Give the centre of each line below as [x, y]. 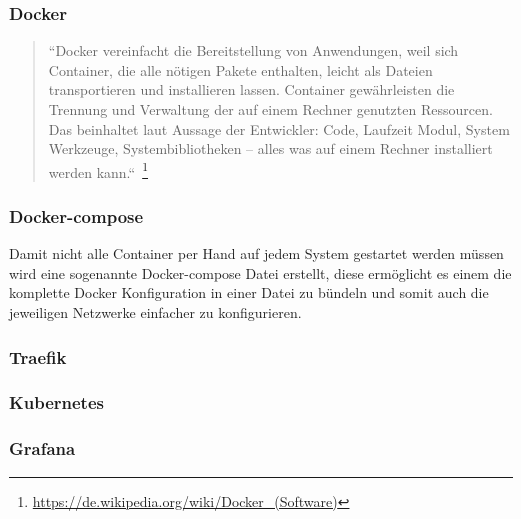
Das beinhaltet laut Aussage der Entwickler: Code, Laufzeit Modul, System [279, 128]
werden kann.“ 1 [98, 170]
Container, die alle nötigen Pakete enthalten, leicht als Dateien [240, 69]
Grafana [42, 448]
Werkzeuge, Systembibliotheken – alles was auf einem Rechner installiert [270, 148]
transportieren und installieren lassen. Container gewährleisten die [251, 89]
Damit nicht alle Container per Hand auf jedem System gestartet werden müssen [256, 253]
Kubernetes [56, 402]
